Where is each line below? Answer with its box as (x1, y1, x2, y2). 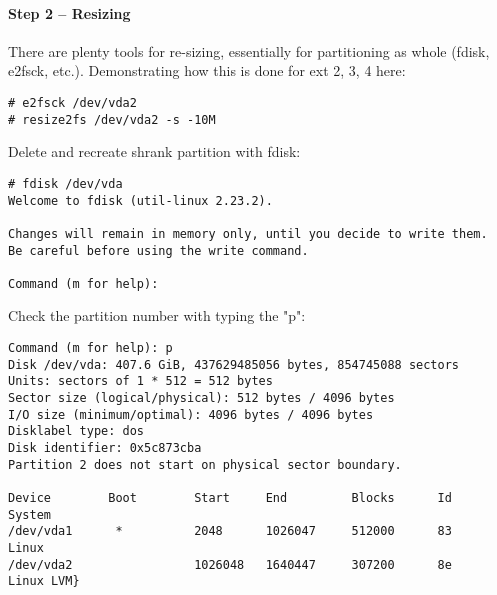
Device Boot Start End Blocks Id (8, 490, 452, 505)
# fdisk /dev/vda (8, 176, 123, 191)
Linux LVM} (8, 574, 80, 589)
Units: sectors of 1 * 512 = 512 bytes (8, 374, 273, 389)
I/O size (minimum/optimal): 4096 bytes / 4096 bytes (8, 407, 374, 422)
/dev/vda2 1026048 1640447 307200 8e (8, 557, 452, 572)
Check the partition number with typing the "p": (8, 305, 306, 326)
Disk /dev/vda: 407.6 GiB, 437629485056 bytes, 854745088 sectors (8, 357, 460, 372)
